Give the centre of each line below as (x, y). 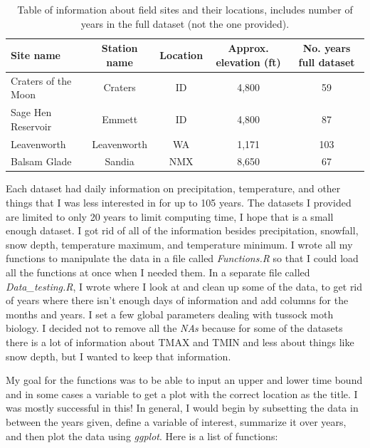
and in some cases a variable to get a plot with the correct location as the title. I (182, 394)
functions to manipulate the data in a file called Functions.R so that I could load (182, 258)
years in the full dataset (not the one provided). (185, 23)
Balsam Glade (41, 161)
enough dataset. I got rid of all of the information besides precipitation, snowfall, (182, 230)
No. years (327, 48)
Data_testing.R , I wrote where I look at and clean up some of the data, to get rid (184, 286)
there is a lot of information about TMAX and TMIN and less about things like (180, 342)
